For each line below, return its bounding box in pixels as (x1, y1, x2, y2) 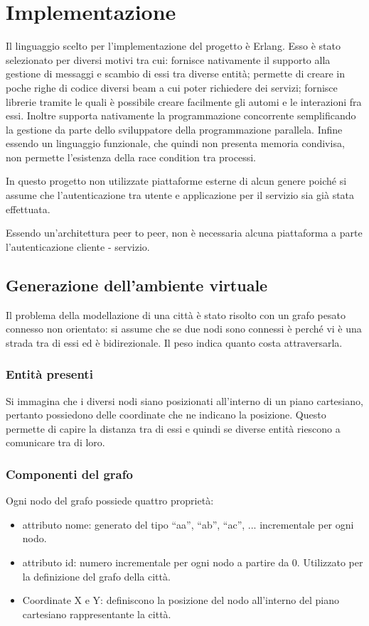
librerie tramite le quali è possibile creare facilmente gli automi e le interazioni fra (6, 94, 362, 109)
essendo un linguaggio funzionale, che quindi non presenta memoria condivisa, (6, 136, 345, 151)
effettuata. (6, 201, 50, 216)
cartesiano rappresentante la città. (22, 606, 171, 621)
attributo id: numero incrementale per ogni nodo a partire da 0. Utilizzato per (22, 555, 363, 570)
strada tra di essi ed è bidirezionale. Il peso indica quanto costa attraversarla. (6, 335, 343, 350)
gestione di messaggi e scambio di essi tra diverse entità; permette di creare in (6, 66, 346, 81)
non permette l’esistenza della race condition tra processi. (6, 149, 257, 164)
